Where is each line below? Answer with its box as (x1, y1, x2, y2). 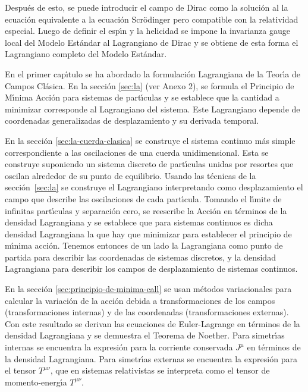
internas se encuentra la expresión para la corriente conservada (5, 341, 233, 353)
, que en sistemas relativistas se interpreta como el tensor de (50, 364, 270, 377)
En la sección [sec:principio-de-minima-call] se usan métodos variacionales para (5, 283, 292, 295)
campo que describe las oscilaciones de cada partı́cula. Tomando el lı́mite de (5, 192, 282, 205)
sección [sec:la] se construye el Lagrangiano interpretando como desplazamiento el (5, 181, 303, 193)
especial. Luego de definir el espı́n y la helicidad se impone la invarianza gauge (5, 24, 290, 37)
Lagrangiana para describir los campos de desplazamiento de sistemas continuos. (5, 262, 298, 275)
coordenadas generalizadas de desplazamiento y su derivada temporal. (5, 114, 259, 127)
